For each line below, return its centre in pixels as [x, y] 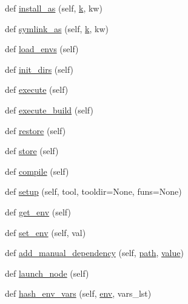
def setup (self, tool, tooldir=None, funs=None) [93, 191]
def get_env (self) [38, 211]
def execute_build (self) [49, 110]
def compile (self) [37, 171]
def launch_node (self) [47, 273]
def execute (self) [37, 90]
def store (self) [32, 151]
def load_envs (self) [42, 49]
